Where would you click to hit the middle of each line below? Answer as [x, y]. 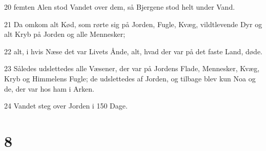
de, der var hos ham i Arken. [49, 88]
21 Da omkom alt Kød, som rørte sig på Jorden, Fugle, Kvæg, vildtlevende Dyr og [133, 24]
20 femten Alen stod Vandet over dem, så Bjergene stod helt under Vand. [120, 7]
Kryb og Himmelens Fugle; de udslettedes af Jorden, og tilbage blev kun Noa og [130, 78]
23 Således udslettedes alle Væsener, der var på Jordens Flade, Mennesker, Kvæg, [132, 68]
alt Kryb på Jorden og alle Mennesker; [65, 34]
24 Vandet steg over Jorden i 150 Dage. [66, 106]
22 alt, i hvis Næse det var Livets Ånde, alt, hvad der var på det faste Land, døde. [134, 51]
